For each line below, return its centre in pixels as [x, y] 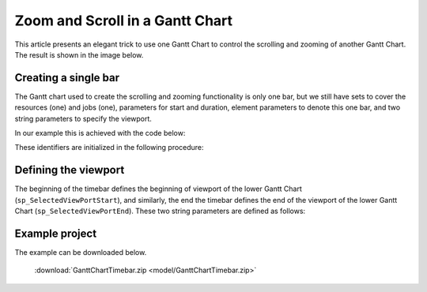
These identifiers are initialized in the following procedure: [110, 148]
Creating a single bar [67, 78]
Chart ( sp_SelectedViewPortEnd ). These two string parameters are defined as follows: [160, 211]
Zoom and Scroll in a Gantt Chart [124, 21]
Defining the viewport [70, 170]
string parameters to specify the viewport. [83, 118]
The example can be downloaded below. [81, 252]
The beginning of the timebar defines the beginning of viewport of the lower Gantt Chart [158, 189]
